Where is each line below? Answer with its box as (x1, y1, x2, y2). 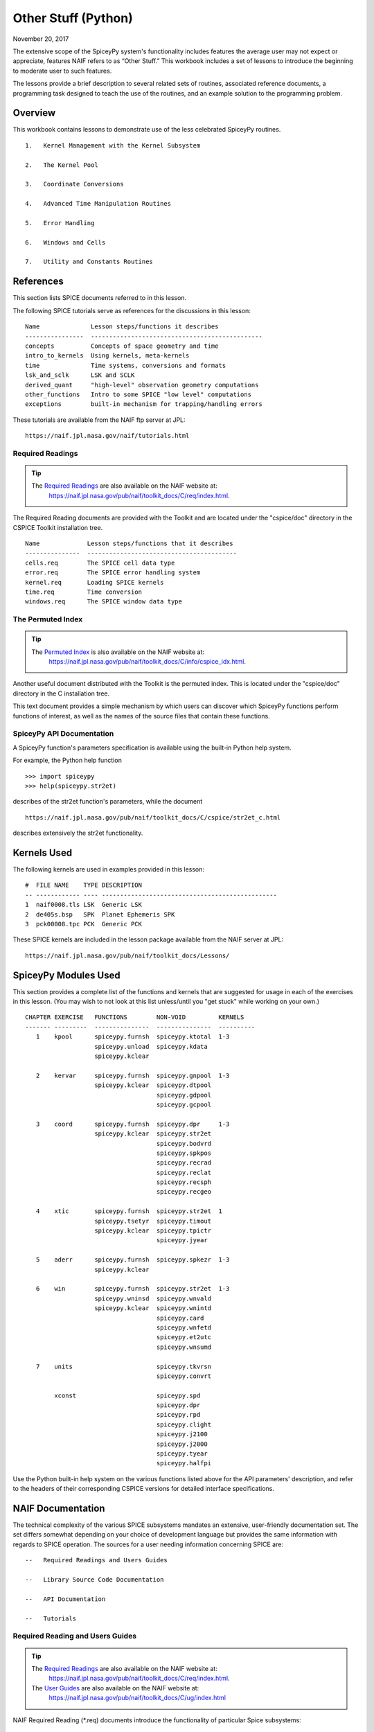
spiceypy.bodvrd (156, 1140, 211, 1147)
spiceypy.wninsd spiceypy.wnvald (94, 1294, 211, 1302)
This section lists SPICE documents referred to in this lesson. (12, 294, 187, 302)
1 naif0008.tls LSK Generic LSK (25, 901, 142, 909)
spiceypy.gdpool (156, 1091, 211, 1099)
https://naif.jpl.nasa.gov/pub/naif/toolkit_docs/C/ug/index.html (48, 1694, 226, 1702)
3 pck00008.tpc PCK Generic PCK (25, 920, 142, 928)
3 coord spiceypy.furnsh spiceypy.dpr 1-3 (35, 1120, 230, 1128)
